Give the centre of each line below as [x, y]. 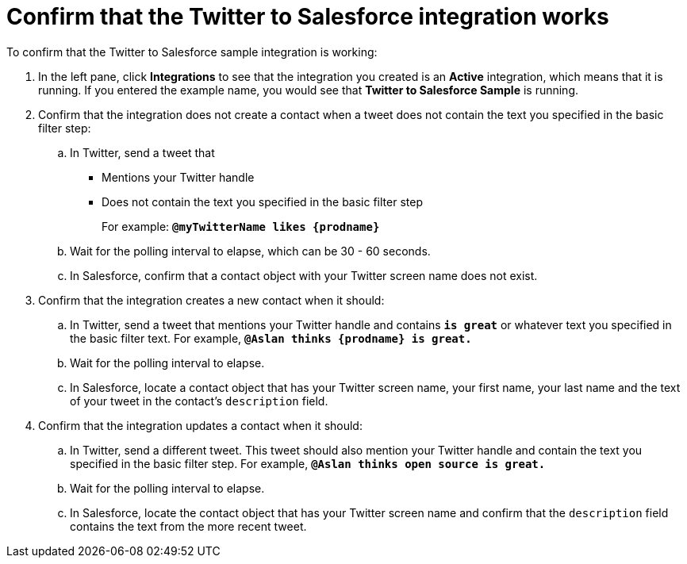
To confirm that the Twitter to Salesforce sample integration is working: [192, 52]
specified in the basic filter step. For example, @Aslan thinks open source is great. [308, 463]
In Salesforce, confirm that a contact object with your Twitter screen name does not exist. [304, 275]
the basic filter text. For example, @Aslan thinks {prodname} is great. [271, 338]
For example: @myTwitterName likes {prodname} [241, 226]
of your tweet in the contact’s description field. [199, 401]
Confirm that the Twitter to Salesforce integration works [308, 17]
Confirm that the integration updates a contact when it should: [200, 425]
